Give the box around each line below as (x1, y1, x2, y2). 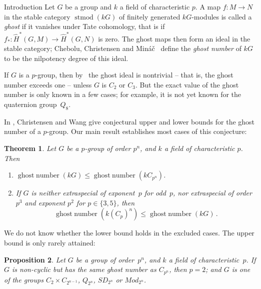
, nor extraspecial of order (173, 187, 252, 198)
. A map (195, 1, 220, 11)
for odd (144, 187, 166, 198)
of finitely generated (119, 11, 180, 21)
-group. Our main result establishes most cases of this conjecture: (46, 126, 247, 136)
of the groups (4, 274, 43, 284)
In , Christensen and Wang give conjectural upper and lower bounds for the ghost (4, 116, 255, 126)
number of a (4, 126, 41, 136)
